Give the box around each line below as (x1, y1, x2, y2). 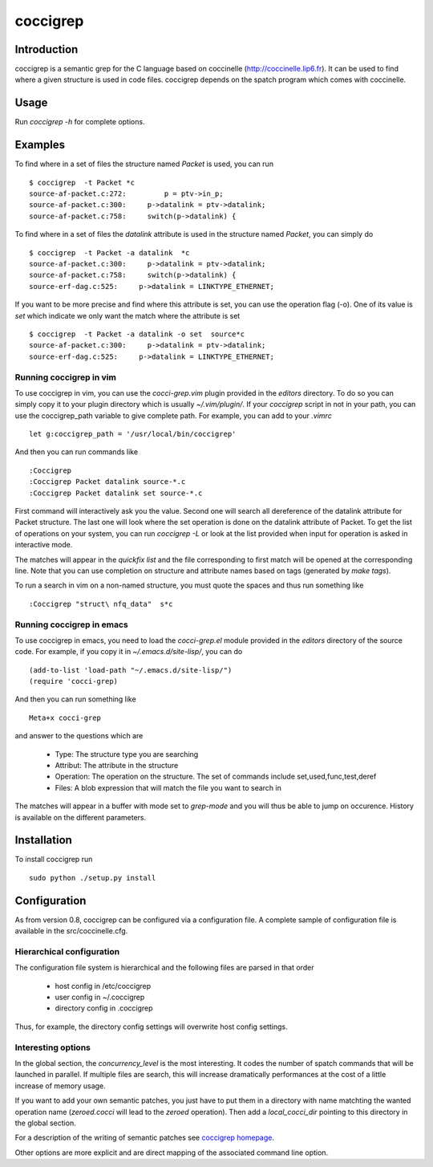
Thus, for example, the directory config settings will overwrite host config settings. (14, 1022, 288, 1031)
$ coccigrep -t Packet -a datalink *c (29, 248, 190, 257)
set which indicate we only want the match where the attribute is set (14, 311, 241, 320)
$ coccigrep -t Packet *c (29, 177, 136, 187)
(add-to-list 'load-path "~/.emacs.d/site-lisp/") (29, 665, 233, 674)
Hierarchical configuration (14, 945, 120, 957)
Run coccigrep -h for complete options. (14, 117, 145, 127)
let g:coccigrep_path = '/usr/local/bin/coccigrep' (29, 429, 237, 439)
